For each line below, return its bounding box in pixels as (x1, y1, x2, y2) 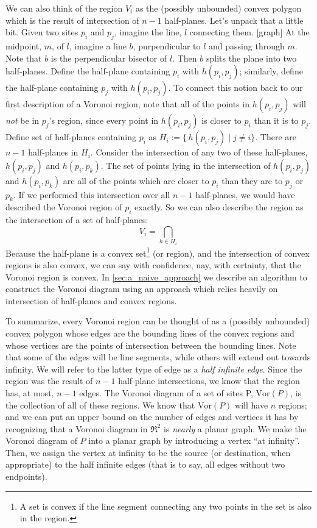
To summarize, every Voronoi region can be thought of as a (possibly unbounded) (5, 315, 310, 327)
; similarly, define (239, 65, 303, 77)
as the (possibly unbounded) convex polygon (135, 2, 302, 14)
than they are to (221, 174, 283, 187)
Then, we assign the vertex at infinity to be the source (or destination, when (5, 446, 291, 458)
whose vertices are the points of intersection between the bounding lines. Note (5, 338, 296, 351)
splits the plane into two (206, 51, 297, 64)
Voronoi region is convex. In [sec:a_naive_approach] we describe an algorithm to (5, 270, 307, 283)
